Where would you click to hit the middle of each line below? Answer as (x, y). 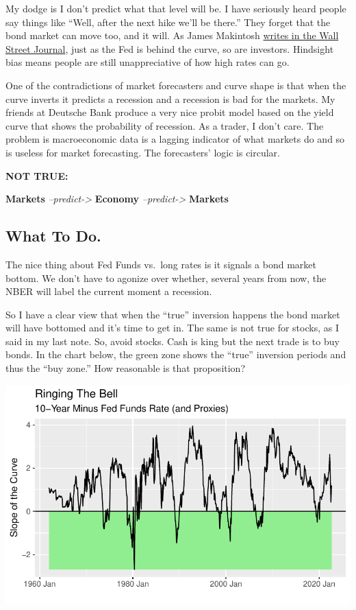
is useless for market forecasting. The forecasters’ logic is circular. (143, 152)
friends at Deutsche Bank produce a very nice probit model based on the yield (170, 112)
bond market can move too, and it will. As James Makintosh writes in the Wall (172, 35)
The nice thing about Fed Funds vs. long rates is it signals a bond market (161, 264)
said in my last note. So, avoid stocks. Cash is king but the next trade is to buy (173, 341)
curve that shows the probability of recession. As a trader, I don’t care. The (165, 125)
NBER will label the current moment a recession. (109, 291)
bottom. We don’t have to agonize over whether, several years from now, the (166, 278)
